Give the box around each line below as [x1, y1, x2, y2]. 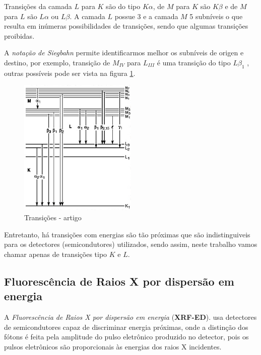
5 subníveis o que [189, 11, 243, 21]
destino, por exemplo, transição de [4, 57, 110, 67]
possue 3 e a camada [114, 11, 178, 21]
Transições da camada [4, 1, 72, 11]
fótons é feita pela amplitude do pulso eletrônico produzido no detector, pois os [4, 331, 249, 342]
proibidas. [4, 30, 35, 41]
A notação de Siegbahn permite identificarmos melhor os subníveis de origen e [4, 47, 244, 58]
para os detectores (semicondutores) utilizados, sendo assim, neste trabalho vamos [4, 239, 257, 249]
